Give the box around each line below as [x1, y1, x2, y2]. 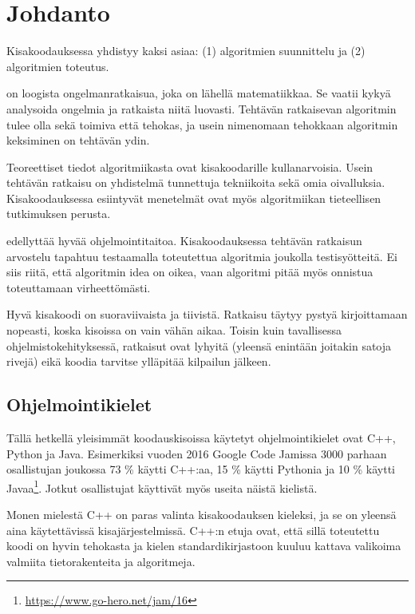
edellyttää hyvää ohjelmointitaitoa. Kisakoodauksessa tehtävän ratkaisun [6, 232, 362, 249]
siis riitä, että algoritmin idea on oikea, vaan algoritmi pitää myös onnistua [6, 263, 373, 280]
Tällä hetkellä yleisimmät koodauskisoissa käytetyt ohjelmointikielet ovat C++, [6, 430, 396, 446]
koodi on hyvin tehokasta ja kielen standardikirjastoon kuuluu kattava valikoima [6, 537, 401, 554]
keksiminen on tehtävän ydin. [6, 132, 150, 149]
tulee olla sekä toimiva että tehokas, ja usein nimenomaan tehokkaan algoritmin [6, 116, 398, 133]
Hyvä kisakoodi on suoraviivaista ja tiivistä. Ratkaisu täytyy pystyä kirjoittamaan [6, 306, 408, 323]
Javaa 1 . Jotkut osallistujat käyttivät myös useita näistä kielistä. [6, 477, 318, 496]
